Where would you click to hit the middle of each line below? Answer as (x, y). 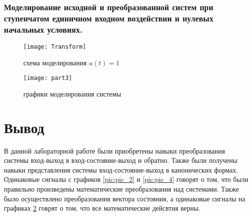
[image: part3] (48, 78)
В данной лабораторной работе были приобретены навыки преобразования (115, 150)
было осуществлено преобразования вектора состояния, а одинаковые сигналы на (125, 198)
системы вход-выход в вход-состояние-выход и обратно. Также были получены (121, 160)
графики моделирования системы (72, 93)
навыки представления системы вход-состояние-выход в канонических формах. (121, 169)
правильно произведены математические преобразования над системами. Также (122, 189)
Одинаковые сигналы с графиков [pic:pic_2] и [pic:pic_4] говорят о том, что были (126, 179)
